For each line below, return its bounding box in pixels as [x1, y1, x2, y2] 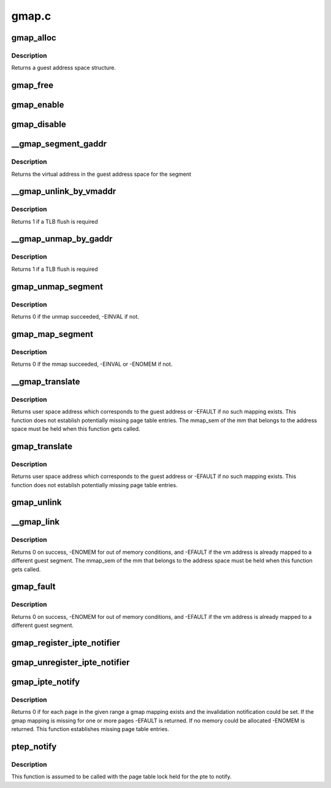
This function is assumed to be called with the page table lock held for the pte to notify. [11, 773, 232, 781]
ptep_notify [11, 741, 57, 752]
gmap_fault [11, 582, 56, 592]
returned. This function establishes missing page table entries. [11, 725, 170, 733]
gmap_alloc [11, 32, 56, 43]
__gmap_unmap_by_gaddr [11, 233, 113, 244]
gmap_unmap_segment [11, 281, 104, 292]
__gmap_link [11, 517, 60, 527]
